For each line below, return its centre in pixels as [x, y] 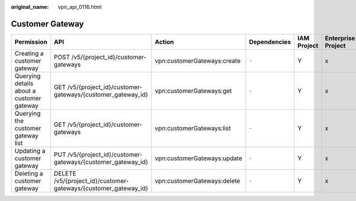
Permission [31, 42]
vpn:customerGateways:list [193, 128]
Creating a [29, 53]
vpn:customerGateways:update [198, 158]
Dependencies [270, 42]
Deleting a [29, 173]
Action [164, 42]
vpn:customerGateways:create [198, 60]
